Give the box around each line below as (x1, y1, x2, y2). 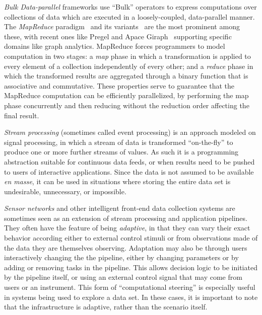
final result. (4, 110, 39, 120)
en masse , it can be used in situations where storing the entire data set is (4, 176, 231, 187)
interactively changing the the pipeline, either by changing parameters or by (4, 252, 239, 263)
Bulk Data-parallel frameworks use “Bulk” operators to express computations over (4, 2, 257, 12)
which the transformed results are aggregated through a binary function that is (4, 70, 248, 81)
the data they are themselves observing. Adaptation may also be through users (4, 242, 247, 253)
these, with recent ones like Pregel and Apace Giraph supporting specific (4, 31, 232, 41)
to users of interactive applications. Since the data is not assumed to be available (4, 166, 254, 177)
